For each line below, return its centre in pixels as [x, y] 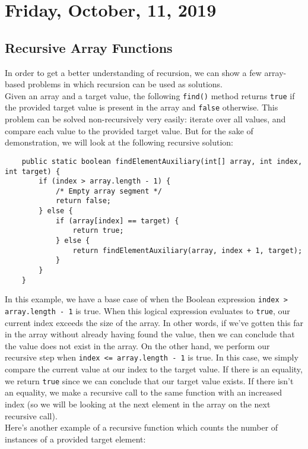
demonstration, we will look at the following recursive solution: [119, 142]
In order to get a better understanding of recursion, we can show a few [133, 72]
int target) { [33, 171]
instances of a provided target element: [75, 439]
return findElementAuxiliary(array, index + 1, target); [188, 250]
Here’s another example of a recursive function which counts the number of [142, 427]
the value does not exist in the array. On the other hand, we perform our [137, 345]
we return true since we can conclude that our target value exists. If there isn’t [149, 380]
